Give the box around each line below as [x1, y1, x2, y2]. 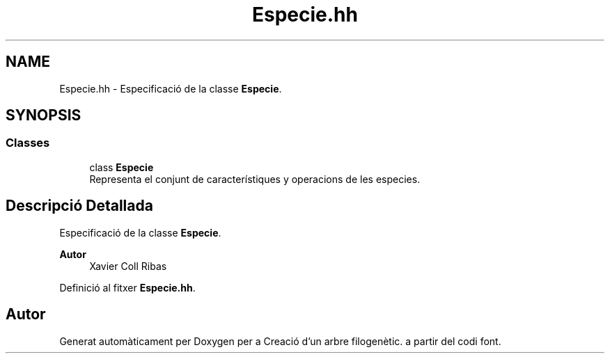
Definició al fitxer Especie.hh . [59, 281, 196, 294]
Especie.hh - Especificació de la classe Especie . [59, 82, 282, 95]
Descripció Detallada [6, 197, 153, 215]
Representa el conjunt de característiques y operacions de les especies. [89, 173, 421, 185]
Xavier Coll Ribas [89, 260, 167, 272]
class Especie [89, 161, 154, 173]
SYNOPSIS [6, 106, 81, 125]
